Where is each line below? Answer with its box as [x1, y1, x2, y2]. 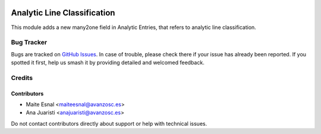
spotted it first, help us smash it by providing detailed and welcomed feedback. [11, 59, 204, 66]
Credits [11, 74, 33, 82]
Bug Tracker [11, 39, 48, 47]
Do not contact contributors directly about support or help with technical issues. [11, 120, 207, 127]
